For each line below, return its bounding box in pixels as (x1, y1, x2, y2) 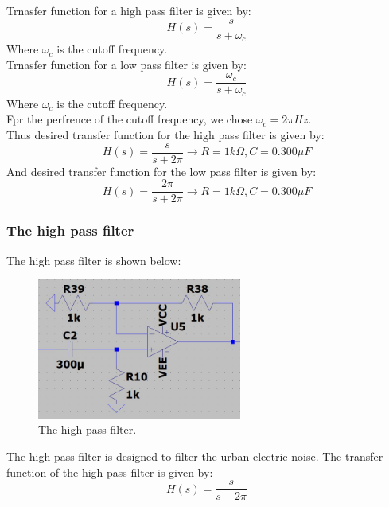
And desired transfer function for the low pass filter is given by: (6, 162, 317, 179)
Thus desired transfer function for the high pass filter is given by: (6, 127, 325, 142)
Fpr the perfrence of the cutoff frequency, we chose (6, 111, 253, 127)
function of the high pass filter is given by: (6, 463, 213, 480)
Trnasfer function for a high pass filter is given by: (6, 2, 251, 18)
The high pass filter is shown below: (6, 252, 181, 268)
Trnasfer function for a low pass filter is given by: (6, 56, 247, 72)
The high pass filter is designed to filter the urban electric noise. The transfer (6, 447, 383, 464)
